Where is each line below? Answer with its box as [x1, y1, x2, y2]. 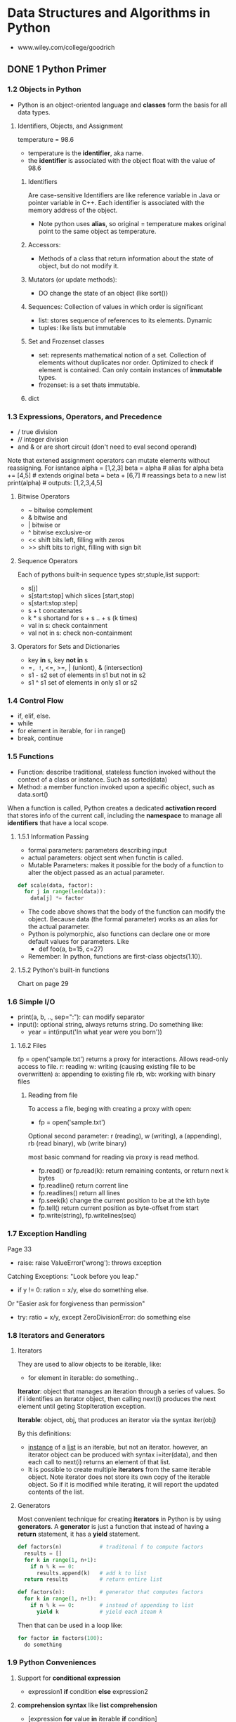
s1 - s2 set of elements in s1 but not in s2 [27, 671, 146, 679]
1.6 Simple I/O [7, 997, 55, 1007]
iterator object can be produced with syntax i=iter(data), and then [27, 1450, 218, 1459]
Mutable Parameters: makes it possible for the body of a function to [27, 860, 223, 869]
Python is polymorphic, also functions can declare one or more [27, 930, 211, 938]
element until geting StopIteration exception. [17, 1402, 146, 1411]
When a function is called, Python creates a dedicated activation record [7, 803, 216, 812]
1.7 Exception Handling [7, 1229, 87, 1239]
